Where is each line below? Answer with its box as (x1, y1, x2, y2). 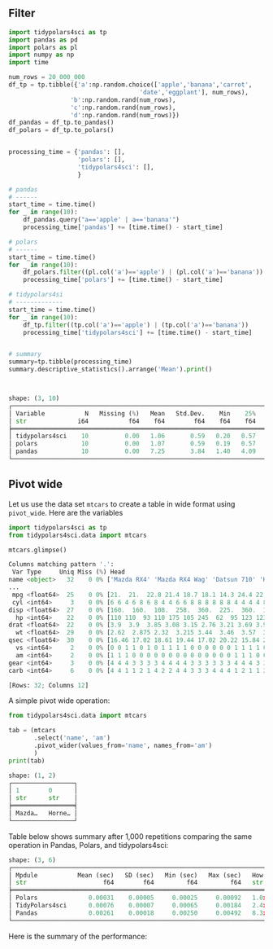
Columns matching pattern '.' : (8, 560, 115, 569)
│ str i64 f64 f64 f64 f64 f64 (8, 417, 256, 425)
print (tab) (8, 757, 45, 765)
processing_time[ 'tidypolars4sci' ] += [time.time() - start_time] (23, 328, 253, 336)
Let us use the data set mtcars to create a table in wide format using (8, 499, 236, 508)
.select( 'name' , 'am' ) (33, 734, 111, 742)
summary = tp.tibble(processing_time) (8, 358, 132, 366)
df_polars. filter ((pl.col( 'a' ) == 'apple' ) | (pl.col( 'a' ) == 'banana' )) (23, 268, 264, 276)
